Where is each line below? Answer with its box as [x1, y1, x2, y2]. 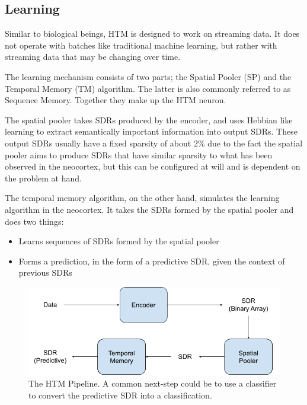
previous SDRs [18, 266, 72, 279]
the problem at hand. [5, 171, 82, 184]
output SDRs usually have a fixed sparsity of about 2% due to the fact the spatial [5, 136, 303, 149]
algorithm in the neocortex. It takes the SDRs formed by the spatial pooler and [5, 203, 294, 215]
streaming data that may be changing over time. [5, 50, 181, 63]
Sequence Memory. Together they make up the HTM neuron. [5, 94, 226, 106]
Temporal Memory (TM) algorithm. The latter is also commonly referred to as [5, 82, 291, 94]
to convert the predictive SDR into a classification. [28, 388, 212, 401]
